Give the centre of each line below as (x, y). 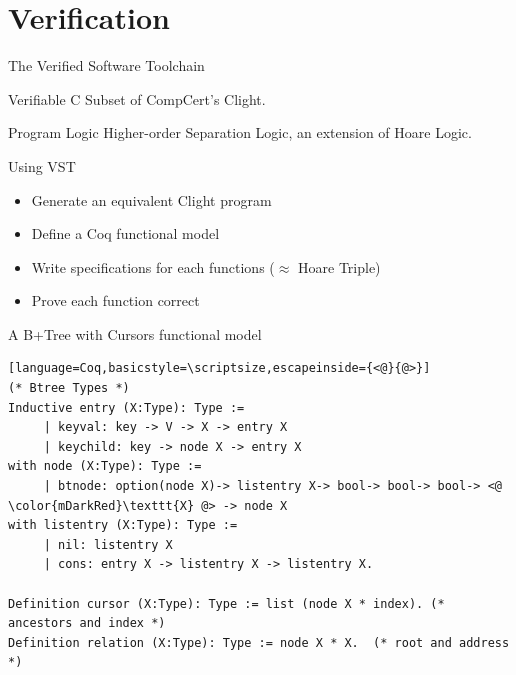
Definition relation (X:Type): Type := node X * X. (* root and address (259, 642)
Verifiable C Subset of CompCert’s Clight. (137, 98)
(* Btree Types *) (69, 388)
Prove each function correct (115, 300)
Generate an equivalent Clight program (151, 199)
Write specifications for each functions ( (153, 266)
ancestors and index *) (87, 623)
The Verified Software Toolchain (106, 65)
